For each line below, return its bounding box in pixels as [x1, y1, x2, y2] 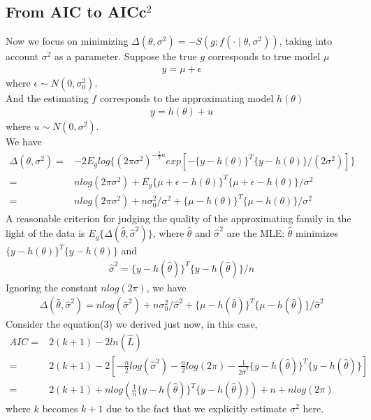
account [6, 49, 39, 64]
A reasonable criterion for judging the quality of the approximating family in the [6, 210, 351, 225]
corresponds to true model [208, 49, 321, 64]
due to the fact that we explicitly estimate [106, 401, 287, 416]
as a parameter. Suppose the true [54, 49, 197, 64]
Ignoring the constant [6, 280, 98, 294]
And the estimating [6, 90, 89, 105]
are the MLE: [226, 226, 285, 240]
